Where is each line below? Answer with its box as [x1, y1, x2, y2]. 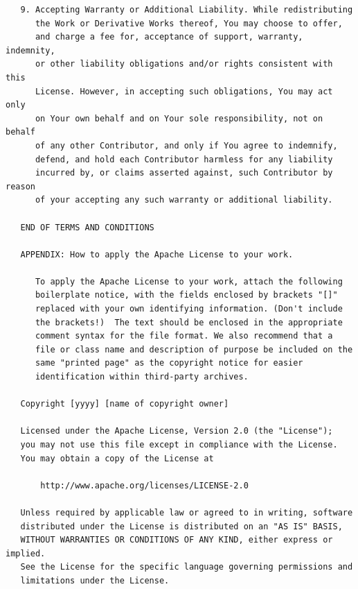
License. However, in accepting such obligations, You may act [35, 86, 333, 96]
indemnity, [6, 45, 55, 56]
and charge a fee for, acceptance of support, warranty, [35, 32, 303, 42]
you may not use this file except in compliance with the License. [20, 440, 338, 450]
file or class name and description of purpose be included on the [35, 344, 353, 355]
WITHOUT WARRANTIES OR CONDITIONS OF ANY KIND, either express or [20, 535, 333, 545]
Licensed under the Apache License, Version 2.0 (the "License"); [20, 426, 333, 436]
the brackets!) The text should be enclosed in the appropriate [35, 317, 343, 327]
